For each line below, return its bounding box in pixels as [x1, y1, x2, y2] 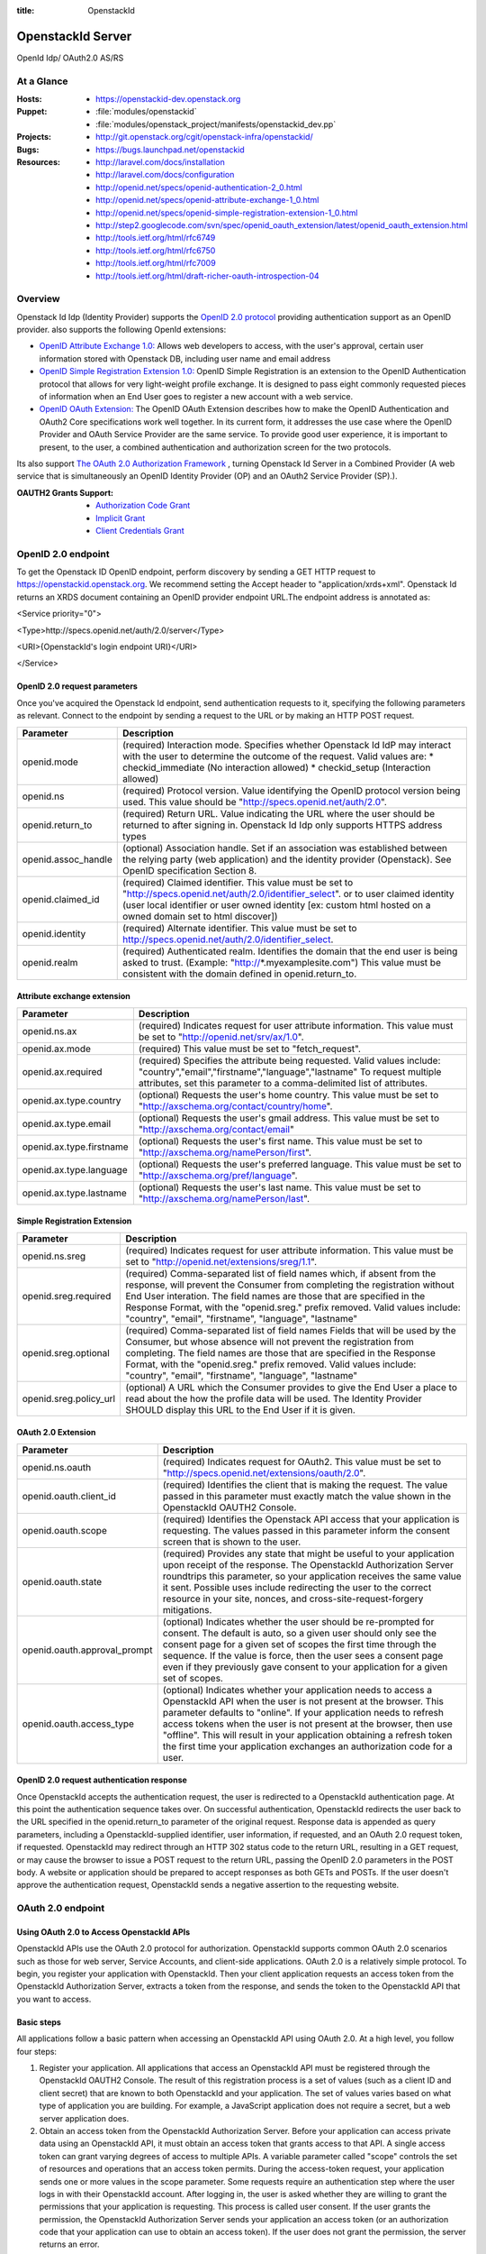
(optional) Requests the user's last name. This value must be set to [138, 1181, 421, 1194]
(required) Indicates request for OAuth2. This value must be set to [162, 1455, 442, 1468]
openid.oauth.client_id [22, 1489, 117, 1502]
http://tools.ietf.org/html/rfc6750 [95, 244, 216, 256]
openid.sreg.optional [22, 1346, 110, 1359]
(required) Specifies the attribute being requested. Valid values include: [138, 1054, 441, 1067]
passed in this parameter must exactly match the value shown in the [162, 1489, 452, 1502]
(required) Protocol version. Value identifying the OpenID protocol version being [122, 784, 461, 797]
